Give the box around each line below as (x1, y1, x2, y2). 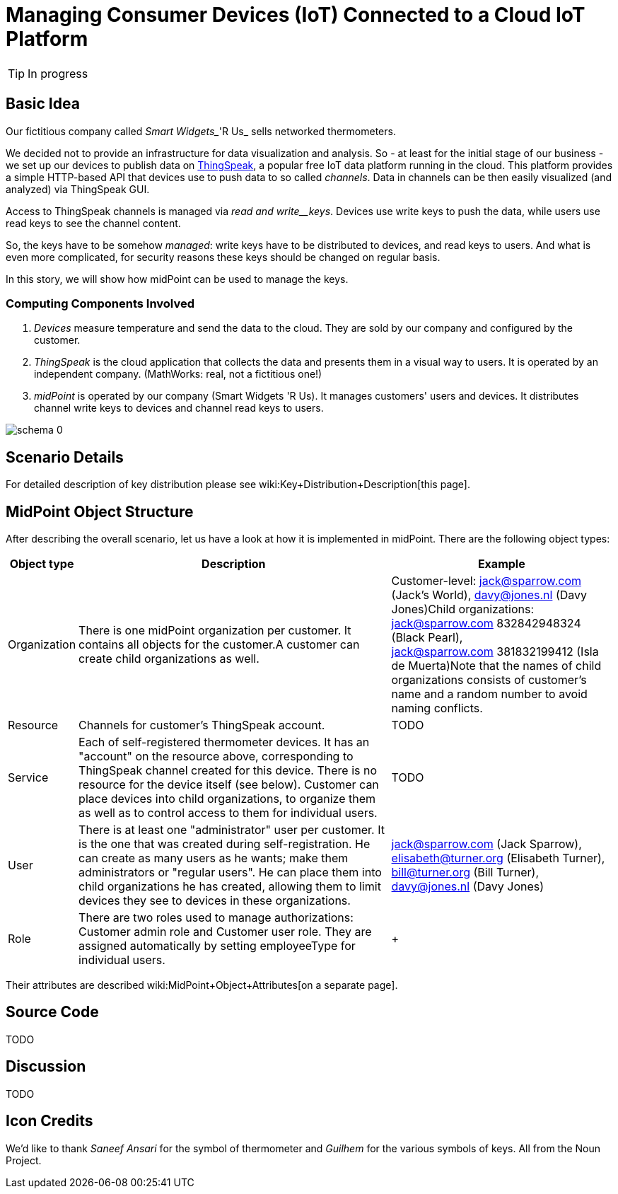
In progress (28, 66, 88, 81)
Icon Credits (6, 1112, 93, 1130)
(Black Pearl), (391, 630, 463, 645)
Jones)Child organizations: (391, 602, 535, 617)
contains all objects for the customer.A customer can (78, 637, 360, 652)
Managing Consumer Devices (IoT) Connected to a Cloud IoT (6, 3, 585, 27)
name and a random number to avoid (391, 687, 588, 702)
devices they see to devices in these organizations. (78, 893, 351, 908)
